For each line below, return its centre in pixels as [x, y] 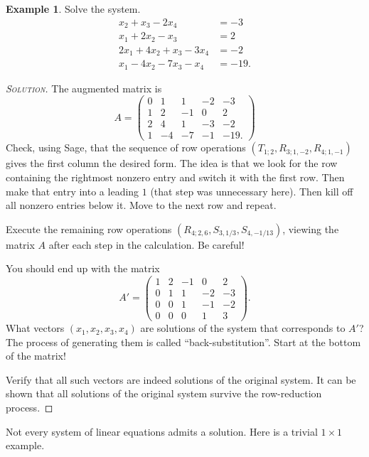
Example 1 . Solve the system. [73, 9]
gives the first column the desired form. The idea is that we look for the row [172, 163]
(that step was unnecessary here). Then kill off [252, 191]
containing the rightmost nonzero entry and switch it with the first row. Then [175, 177]
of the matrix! [36, 356]
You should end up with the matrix [83, 268]
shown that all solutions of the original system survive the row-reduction [164, 393]
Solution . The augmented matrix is [84, 88]
